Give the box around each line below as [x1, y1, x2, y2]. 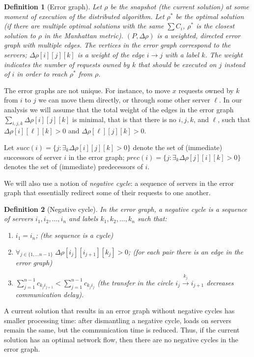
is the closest [196, 21, 235, 31]
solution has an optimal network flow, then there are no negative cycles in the [4, 334, 238, 344]
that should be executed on [138, 59, 217, 69]
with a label [165, 49, 199, 59]
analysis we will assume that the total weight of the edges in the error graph [4, 104, 234, 114]
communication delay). [15, 289, 84, 299]
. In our [219, 95, 242, 105]
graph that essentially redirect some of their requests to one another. [4, 187, 211, 198]
